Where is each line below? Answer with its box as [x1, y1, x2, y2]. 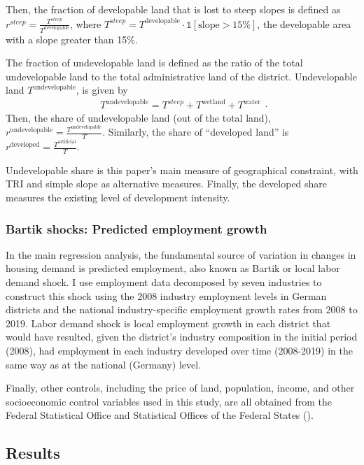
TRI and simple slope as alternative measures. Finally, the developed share [6, 176, 328, 191]
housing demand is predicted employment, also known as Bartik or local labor [6, 261, 340, 276]
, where [69, 16, 101, 31]
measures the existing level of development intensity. [6, 190, 230, 205]
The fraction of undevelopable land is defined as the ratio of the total [6, 55, 303, 70]
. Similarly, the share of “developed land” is [102, 124, 289, 139]
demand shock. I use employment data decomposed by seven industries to [6, 275, 322, 289]
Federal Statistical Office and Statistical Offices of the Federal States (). [6, 408, 314, 422]
